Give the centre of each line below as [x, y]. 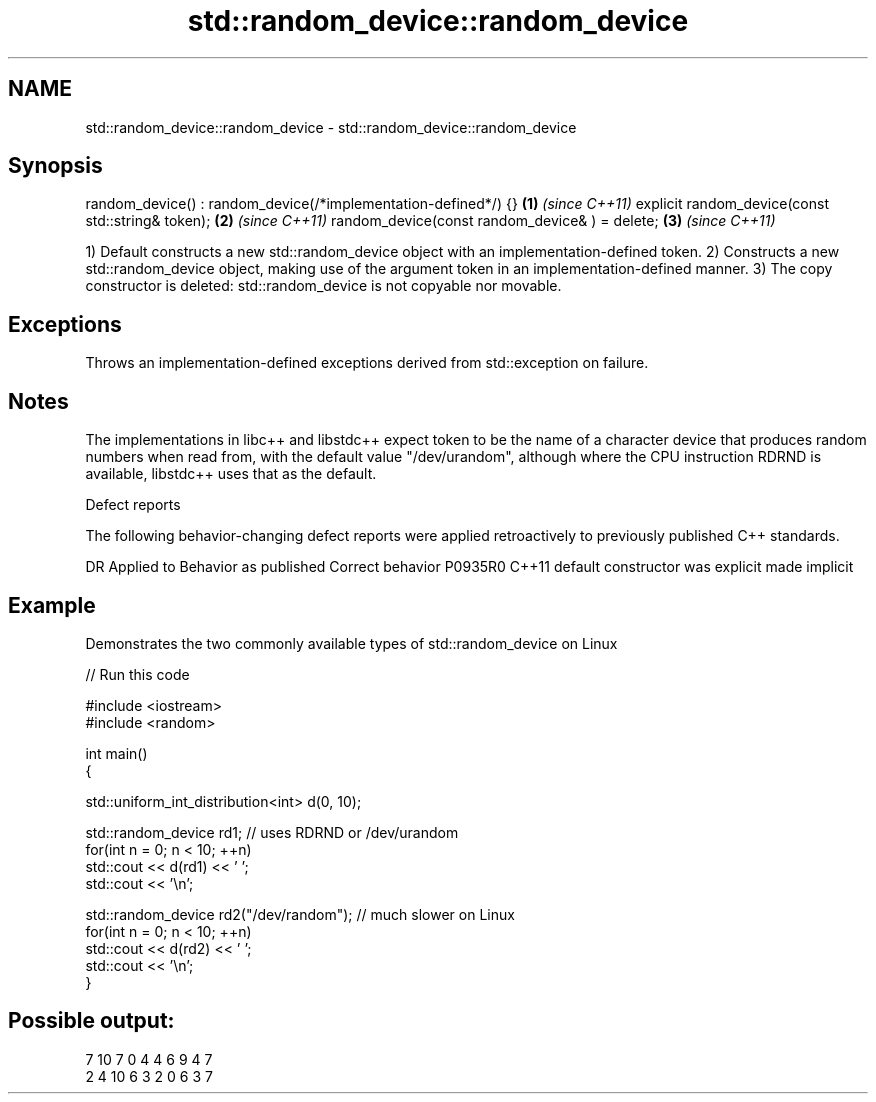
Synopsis [55, 166]
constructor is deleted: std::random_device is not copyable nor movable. [323, 286]
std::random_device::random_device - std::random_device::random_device [331, 127]
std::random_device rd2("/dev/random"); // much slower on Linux [300, 914]
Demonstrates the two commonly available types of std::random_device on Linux [351, 643]
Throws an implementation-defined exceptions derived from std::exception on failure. [367, 363]
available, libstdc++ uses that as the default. [231, 474]
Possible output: [91, 1021]
